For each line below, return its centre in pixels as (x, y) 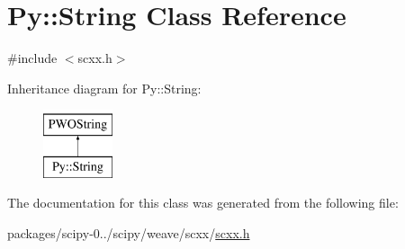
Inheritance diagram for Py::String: (104, 88)
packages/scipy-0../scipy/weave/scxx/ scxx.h (129, 233)
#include (32, 58)
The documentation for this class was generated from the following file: (203, 203)
